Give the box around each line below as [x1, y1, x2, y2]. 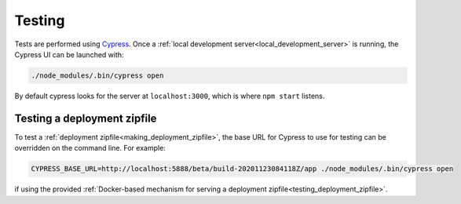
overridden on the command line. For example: [14, 144, 166, 153]
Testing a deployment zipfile [14, 111, 157, 125]
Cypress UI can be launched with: [14, 49, 125, 59]
